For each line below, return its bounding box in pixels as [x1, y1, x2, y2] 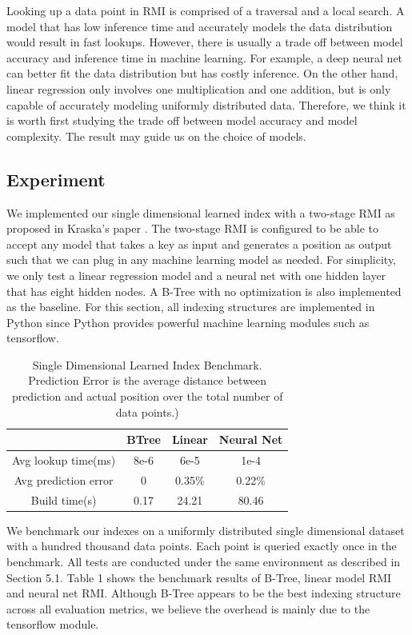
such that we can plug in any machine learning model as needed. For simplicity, [6, 251, 397, 268]
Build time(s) [30, 491, 97, 508]
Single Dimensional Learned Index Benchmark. [32, 356, 262, 373]
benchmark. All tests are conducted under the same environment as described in [6, 553, 401, 570]
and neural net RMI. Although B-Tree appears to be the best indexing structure [6, 585, 401, 601]
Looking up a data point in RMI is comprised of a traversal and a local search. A [6, 2, 405, 18]
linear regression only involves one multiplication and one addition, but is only [6, 80, 391, 97]
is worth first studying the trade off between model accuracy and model [6, 112, 358, 129]
